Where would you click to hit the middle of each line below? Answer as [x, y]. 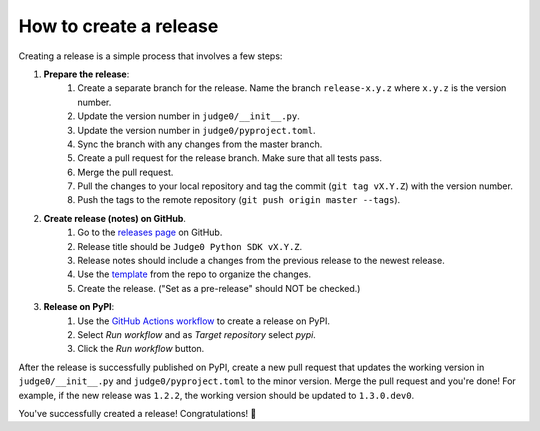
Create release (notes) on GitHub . [115, 218]
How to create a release [118, 26]
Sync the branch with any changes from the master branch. [200, 144]
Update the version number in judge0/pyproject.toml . [196, 130]
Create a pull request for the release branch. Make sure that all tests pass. [229, 158]
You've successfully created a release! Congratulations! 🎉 [137, 413]
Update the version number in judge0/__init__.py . [188, 116]
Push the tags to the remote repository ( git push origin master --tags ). [239, 200]
